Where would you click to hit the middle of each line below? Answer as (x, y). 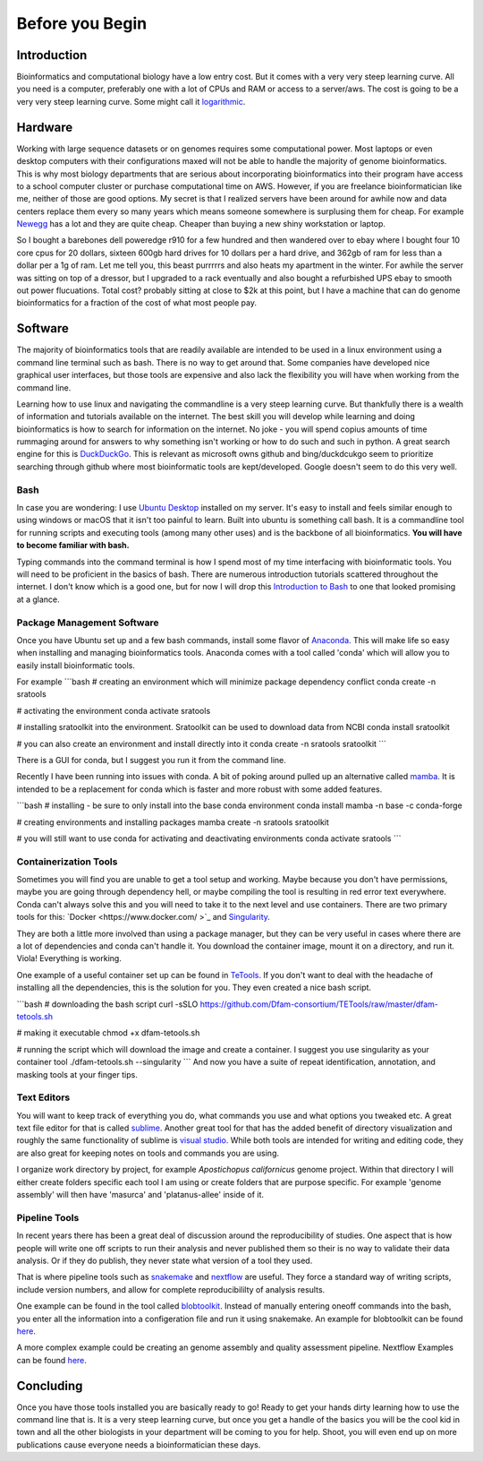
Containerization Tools (67, 862)
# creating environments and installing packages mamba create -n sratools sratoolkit (173, 822)
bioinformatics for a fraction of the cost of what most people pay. (136, 303)
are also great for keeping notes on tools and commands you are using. (148, 1153)
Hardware (45, 127)
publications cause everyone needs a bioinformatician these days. (139, 1444)
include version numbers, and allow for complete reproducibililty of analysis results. (171, 1289)
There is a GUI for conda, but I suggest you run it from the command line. (151, 760)
